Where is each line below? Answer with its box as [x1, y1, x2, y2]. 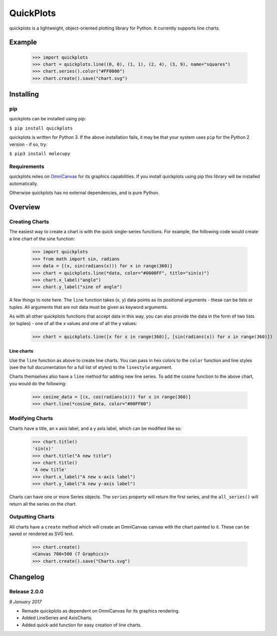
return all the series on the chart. [9, 501, 77, 507]
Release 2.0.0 [9, 588, 44, 595]
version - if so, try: [9, 141, 48, 147]
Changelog [9, 573, 45, 581]
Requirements [9, 163, 45, 170]
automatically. [9, 181, 39, 187]
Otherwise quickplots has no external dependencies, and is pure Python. [9, 190, 160, 196]
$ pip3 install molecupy [9, 151, 70, 156]
